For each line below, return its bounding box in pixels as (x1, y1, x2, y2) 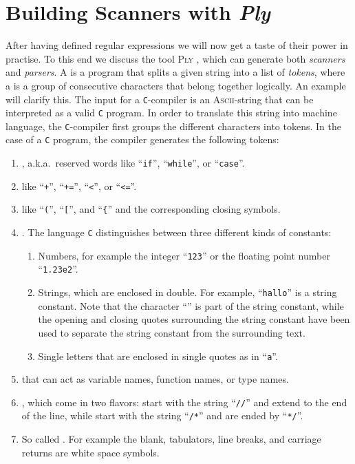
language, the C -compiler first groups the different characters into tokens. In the (6, 118, 341, 133)
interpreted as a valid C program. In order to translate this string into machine (6, 105, 337, 120)
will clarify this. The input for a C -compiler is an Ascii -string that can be (6, 92, 314, 106)
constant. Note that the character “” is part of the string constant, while (38, 298, 344, 313)
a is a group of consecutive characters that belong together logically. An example (6, 78, 346, 92)
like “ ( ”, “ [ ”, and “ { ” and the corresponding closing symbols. (21, 202, 281, 216)
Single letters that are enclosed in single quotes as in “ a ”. (38, 348, 278, 363)
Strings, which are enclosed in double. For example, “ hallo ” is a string (38, 285, 337, 299)
